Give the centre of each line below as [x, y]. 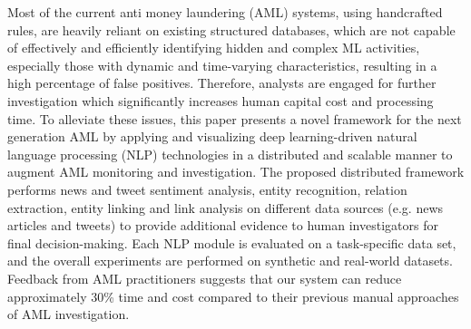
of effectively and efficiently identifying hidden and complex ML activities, [214, 48]
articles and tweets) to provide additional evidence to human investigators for [223, 225]
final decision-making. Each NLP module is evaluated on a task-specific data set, [232, 242]
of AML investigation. [69, 314]
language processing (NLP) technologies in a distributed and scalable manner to [230, 154]
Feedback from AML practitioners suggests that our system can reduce [205, 278]
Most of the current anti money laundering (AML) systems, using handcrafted [225, 12]
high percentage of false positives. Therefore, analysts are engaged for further [222, 83]
